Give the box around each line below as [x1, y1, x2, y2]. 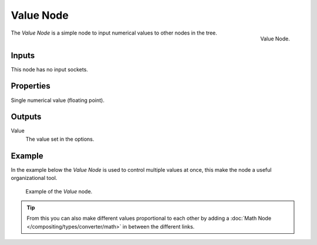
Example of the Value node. [25, 188, 93, 195]
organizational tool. [11, 175, 58, 182]
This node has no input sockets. [11, 66, 88, 73]
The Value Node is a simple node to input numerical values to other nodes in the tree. [11, 29, 217, 36]
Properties [11, 81, 50, 91]
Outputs [11, 112, 42, 122]
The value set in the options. [25, 135, 95, 142]
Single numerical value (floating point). [11, 97, 105, 104]
